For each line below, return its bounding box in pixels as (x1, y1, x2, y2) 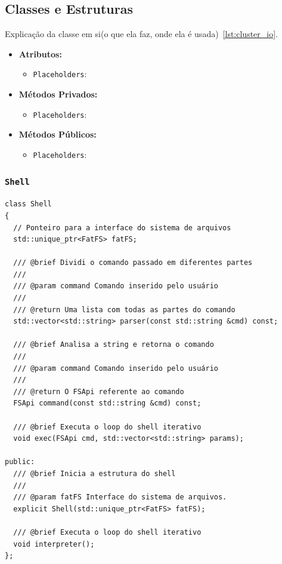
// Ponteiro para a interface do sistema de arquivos (13, 223, 231, 232)
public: (5, 458, 35, 467)
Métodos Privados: (18, 88, 98, 100)
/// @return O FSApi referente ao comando (13, 387, 184, 396)
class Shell (5, 200, 52, 209)
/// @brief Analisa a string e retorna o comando (13, 340, 214, 349)
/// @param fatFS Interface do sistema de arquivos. (13, 493, 227, 502)
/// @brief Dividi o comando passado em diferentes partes (13, 258, 253, 267)
